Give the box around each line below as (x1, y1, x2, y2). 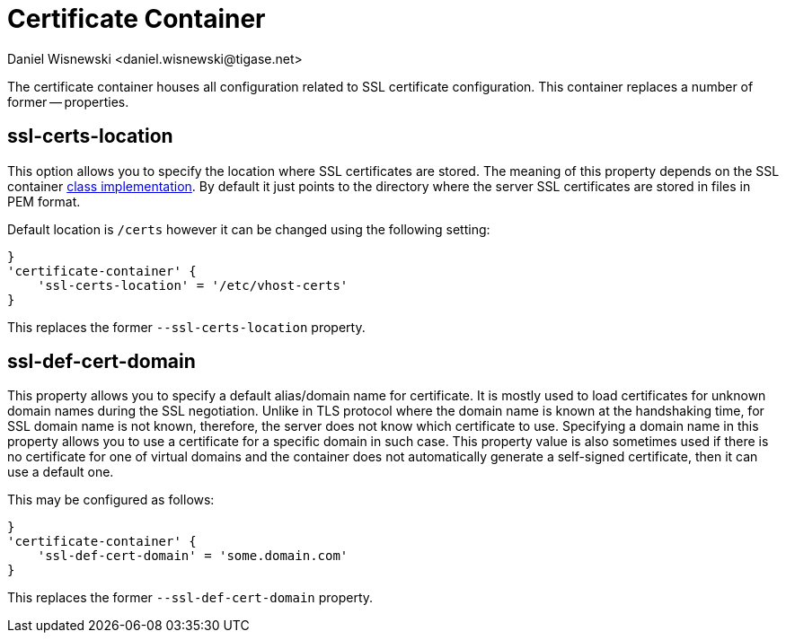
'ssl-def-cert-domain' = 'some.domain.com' (37, 548, 349, 564)
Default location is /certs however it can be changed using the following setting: (7, 221, 490, 237)
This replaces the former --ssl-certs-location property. (7, 319, 366, 335)
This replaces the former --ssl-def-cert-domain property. (7, 590, 374, 606)
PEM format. (7, 193, 81, 209)
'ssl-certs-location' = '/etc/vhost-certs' (37, 277, 349, 293)
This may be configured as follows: (7, 492, 215, 508)
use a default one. (7, 464, 114, 480)
